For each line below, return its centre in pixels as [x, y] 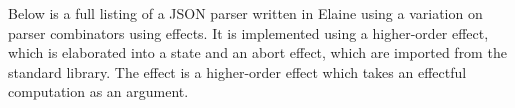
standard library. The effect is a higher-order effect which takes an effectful [237, 71]
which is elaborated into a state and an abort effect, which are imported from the [257, 52]
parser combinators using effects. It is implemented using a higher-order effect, [248, 32]
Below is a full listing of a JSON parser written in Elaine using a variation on [245, 13]
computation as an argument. [98, 91]
